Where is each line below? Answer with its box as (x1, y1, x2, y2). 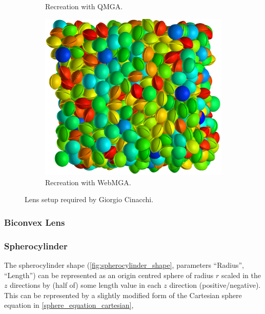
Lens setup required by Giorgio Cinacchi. (25, 194, 154, 205)
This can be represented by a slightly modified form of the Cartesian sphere (4, 289, 242, 300)
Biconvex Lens (4, 215, 65, 228)
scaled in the (221, 269, 261, 280)
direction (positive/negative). (169, 280, 261, 290)
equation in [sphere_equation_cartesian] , (4, 300, 134, 310)
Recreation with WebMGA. (45, 176, 131, 187)
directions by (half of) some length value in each (10, 280, 161, 290)
